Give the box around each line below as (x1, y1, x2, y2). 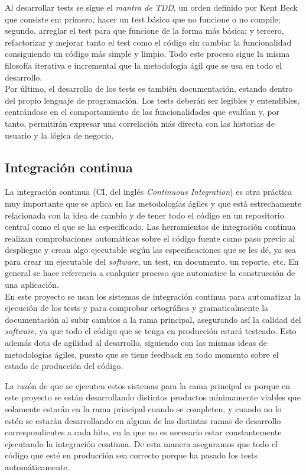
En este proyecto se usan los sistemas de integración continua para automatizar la (5, 290, 301, 302)
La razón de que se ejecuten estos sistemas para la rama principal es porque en (5, 379, 291, 391)
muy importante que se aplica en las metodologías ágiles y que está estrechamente (5, 197, 302, 209)
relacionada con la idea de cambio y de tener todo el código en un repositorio (5, 208, 284, 221)
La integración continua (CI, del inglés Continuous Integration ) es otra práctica (5, 185, 292, 198)
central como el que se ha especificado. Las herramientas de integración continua (5, 220, 296, 233)
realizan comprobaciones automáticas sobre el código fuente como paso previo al (5, 232, 295, 244)
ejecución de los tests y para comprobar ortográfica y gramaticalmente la (5, 301, 269, 314)
